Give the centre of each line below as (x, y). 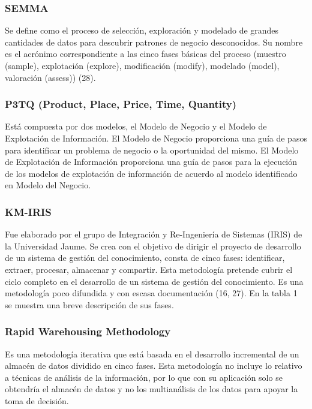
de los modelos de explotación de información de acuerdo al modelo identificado (151, 173)
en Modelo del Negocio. (48, 185)
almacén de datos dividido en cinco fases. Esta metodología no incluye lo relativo (154, 366)
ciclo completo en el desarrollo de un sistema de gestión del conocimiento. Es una (154, 281)
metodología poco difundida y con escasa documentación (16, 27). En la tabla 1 (151, 293)
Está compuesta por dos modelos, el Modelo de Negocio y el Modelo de (136, 126)
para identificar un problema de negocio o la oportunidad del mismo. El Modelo (152, 150)
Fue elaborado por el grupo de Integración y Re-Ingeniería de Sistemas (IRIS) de (154, 234)
